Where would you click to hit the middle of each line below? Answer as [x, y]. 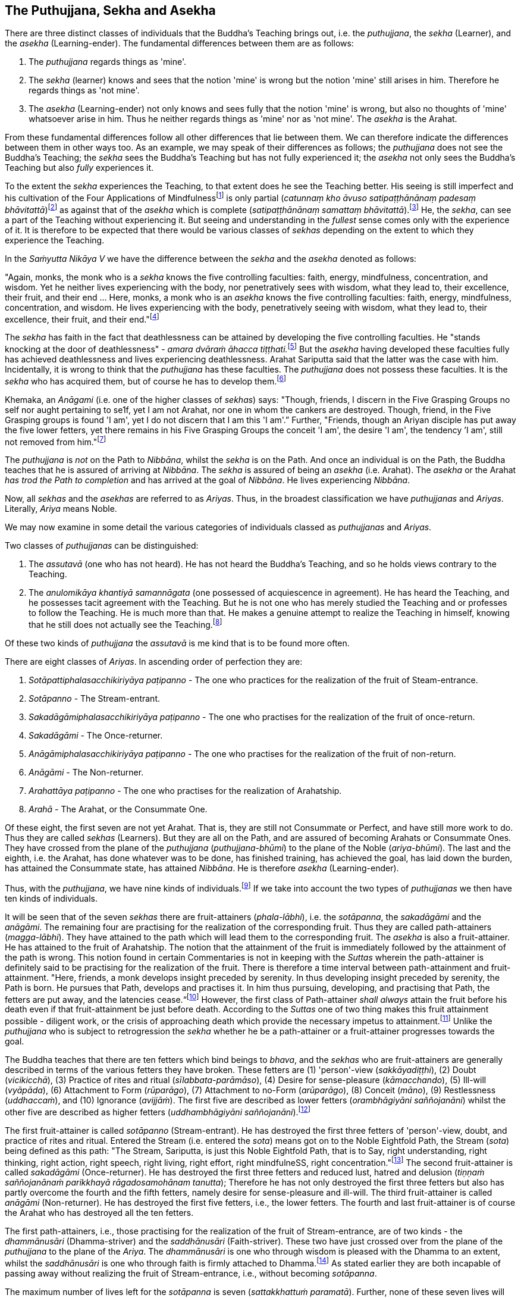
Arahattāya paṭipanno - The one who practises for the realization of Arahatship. [185, 791]
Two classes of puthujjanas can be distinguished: [102, 546]
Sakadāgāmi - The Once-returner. [96, 736]
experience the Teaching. [55, 240]
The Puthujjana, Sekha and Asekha [110, 10]
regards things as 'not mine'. [84, 90]
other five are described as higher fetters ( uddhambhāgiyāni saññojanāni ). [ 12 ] [158, 1111]
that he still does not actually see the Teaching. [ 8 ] [125, 624]
